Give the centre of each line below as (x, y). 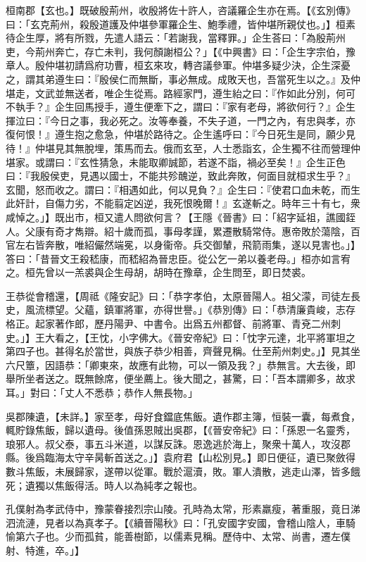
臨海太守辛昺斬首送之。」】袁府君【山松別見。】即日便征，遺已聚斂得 (200, 457)
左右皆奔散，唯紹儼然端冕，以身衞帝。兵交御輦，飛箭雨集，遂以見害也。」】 (188, 245)
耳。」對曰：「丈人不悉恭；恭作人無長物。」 (102, 393)
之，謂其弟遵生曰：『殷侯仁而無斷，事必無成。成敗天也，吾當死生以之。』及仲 (183, 79)
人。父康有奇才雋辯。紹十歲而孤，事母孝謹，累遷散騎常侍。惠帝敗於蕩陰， (178, 231)
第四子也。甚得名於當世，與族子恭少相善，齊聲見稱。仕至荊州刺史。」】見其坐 (183, 351)
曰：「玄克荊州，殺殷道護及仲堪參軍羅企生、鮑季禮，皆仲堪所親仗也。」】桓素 (181, 24)
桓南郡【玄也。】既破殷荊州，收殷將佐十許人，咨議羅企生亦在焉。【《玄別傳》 (181, 10)
